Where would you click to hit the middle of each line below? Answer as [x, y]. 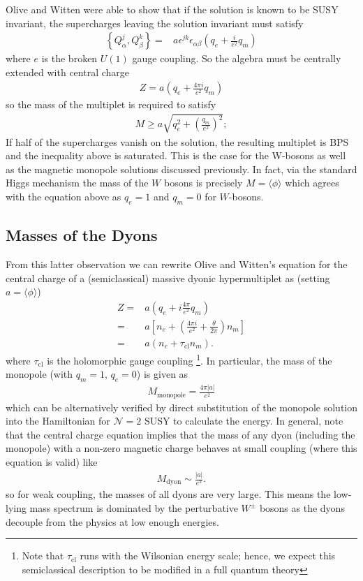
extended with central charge [68, 72]
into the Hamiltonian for [58, 421]
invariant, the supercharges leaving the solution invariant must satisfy [155, 23]
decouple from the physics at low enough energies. [112, 521]
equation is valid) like [52, 462]
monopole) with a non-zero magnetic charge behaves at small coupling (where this [181, 448]
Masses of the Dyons [82, 235]
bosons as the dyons [302, 508]
